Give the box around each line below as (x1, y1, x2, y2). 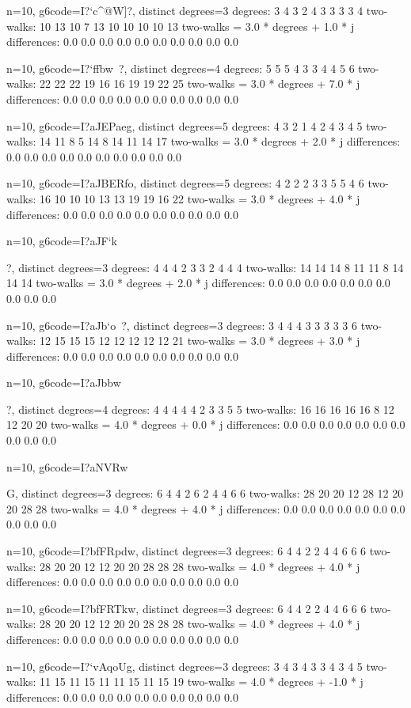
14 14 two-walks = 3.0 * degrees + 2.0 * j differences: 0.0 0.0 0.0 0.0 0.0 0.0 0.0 (6, 274, 390, 291)
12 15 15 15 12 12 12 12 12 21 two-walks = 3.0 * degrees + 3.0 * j (40, 332, 360, 349)
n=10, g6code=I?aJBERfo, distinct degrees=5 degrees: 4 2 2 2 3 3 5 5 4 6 (6, 175, 364, 191)
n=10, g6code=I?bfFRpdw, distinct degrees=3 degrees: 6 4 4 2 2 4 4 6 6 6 (6, 543, 367, 559)
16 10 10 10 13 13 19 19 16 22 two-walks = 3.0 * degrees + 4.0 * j (40, 190, 360, 206)
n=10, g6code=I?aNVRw (6, 458, 128, 475)
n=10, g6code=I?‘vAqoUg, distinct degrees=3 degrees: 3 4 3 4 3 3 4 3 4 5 (6, 657, 363, 674)
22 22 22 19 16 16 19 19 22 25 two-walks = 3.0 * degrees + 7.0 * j (40, 75, 360, 92)
